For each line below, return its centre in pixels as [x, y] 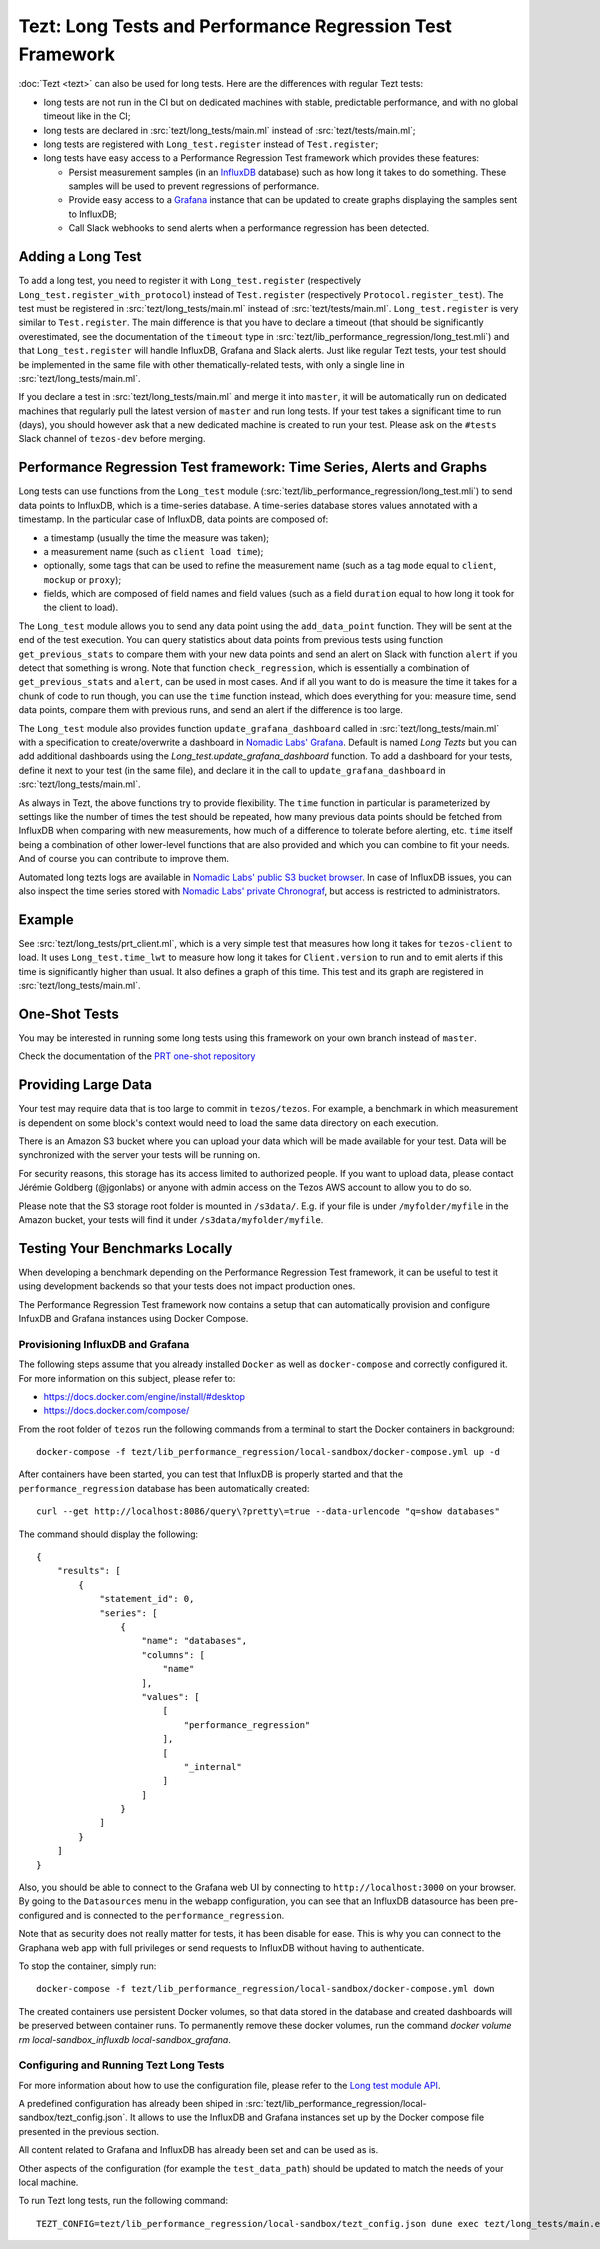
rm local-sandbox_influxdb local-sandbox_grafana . [125, 2039]
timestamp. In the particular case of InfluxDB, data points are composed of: [173, 519]
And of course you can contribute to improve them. [124, 859]
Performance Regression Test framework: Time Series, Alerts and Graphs [253, 467]
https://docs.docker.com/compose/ [116, 1411]
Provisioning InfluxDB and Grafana [104, 1344]
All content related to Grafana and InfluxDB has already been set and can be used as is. [198, 2150]
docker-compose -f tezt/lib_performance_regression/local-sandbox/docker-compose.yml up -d [268, 1452]
